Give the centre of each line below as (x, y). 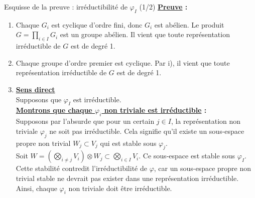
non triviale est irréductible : (155, 110)
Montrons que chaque (54, 110)
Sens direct (35, 89)
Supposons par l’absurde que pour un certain (85, 121)
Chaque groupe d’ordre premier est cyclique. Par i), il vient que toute (123, 62)
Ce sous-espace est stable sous (189, 156)
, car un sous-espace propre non (203, 168)
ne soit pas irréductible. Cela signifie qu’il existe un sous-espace (147, 131)
